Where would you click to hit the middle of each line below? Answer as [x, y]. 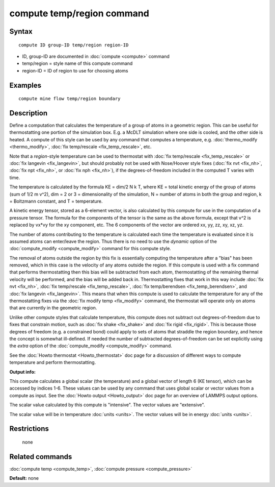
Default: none [24, 478]
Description [29, 113]
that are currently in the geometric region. [53, 308]
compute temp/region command [79, 13]
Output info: [22, 372]
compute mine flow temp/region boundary [70, 99]
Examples [25, 85]
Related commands [41, 457]
